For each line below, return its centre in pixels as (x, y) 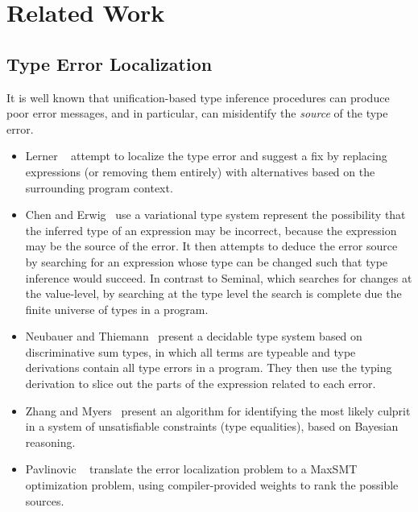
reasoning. (50, 442)
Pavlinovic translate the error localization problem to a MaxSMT (191, 469)
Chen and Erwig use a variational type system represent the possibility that (215, 215)
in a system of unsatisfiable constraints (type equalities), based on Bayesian (212, 426)
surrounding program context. (99, 187)
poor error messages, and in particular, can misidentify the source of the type (197, 113)
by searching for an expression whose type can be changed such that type (207, 261)
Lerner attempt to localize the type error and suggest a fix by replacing (206, 156)
